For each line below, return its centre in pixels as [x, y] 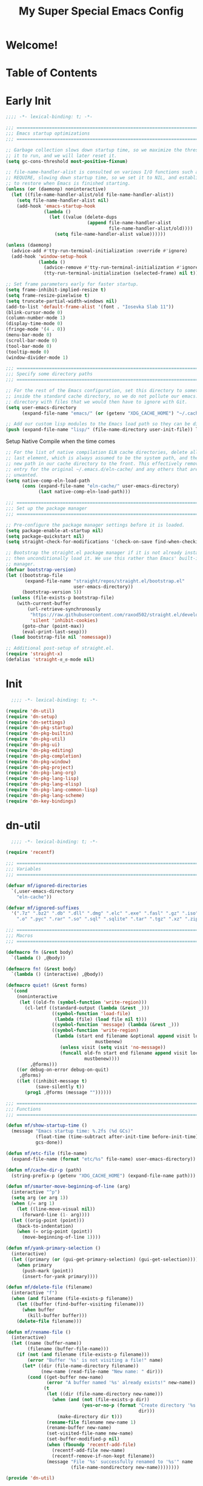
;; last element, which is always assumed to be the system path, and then [103, 458]
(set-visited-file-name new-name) [90, 1434]
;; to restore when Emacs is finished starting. [68, 184]
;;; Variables [24, 869]
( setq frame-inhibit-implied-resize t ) [56, 290]
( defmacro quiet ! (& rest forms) [46, 985]
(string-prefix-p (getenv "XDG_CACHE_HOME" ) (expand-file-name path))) [104, 1176]
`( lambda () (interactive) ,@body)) [57, 975]
